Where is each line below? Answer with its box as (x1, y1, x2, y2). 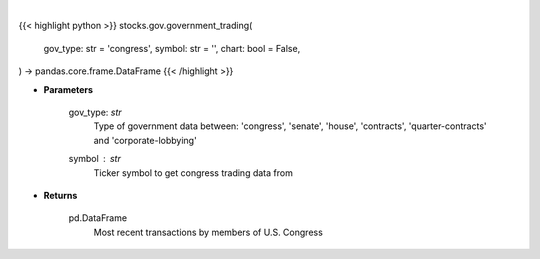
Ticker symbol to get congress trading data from (93, 166, 294, 179)
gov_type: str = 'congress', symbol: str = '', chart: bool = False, (43, 42, 301, 54)
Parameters (43, 83, 94, 95)
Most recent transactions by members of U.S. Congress (93, 226, 324, 238)
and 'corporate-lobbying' (93, 134, 197, 146)
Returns (43, 189, 78, 201)
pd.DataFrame (68, 212, 128, 224)
